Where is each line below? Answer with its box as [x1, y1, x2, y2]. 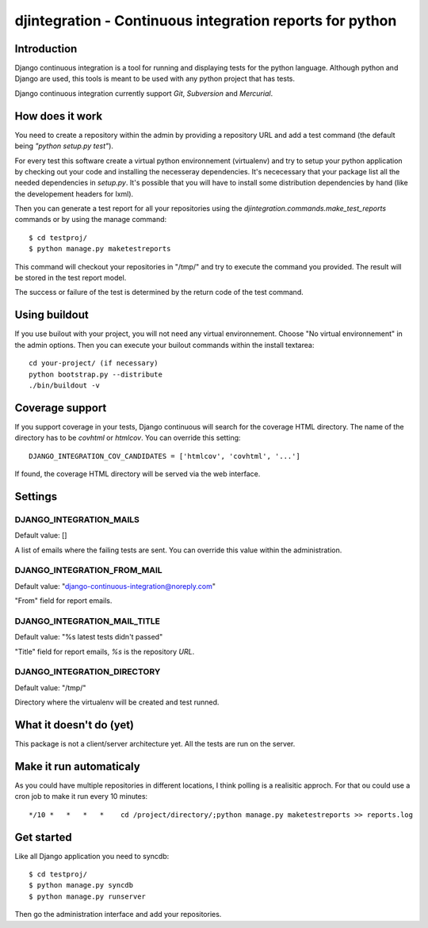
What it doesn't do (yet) [14, 718, 135, 731]
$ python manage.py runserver [29, 892, 147, 901]
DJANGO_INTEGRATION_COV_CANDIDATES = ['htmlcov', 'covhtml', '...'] [29, 452, 300, 460]
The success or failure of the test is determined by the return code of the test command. [14, 288, 304, 297]
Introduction [14, 42, 78, 55]
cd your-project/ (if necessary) [29, 359, 159, 368]
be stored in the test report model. [14, 273, 127, 283]
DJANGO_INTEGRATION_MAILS [14, 514, 140, 525]
